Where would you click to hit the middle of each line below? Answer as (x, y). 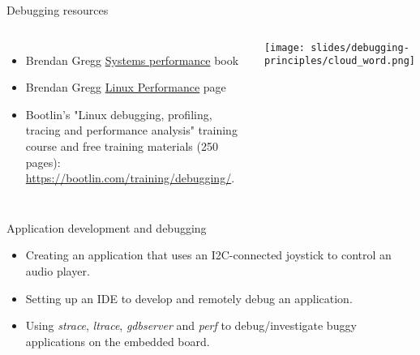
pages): (43, 162)
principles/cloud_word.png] (340, 61)
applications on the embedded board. (118, 341)
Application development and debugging (107, 227)
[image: (284, 47)
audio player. (58, 270)
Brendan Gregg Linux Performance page (126, 87)
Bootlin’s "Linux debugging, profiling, (119, 114)
